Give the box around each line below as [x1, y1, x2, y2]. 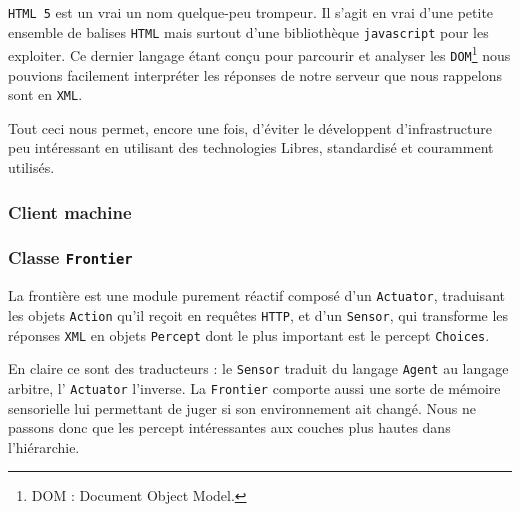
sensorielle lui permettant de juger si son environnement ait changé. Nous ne [8, 397, 476, 418]
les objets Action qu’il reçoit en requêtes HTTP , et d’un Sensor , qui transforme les [8, 304, 509, 325]
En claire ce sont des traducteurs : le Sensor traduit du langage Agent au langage [8, 358, 509, 379]
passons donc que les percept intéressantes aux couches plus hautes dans [8, 417, 451, 438]
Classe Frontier [8, 245, 133, 270]
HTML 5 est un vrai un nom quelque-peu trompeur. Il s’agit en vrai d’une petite [8, 2, 494, 22]
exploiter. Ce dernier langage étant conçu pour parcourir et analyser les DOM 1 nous [8, 42, 511, 65]
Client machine [8, 199, 132, 224]
